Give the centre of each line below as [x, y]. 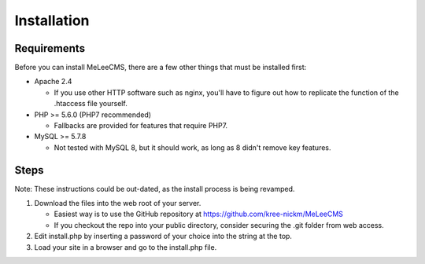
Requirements [50, 48]
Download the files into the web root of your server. [118, 203]
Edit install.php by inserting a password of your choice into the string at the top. [163, 236]
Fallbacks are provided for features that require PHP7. [141, 126]
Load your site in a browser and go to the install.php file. [126, 247]
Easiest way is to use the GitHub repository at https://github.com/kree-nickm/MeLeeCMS [199, 214]
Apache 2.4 [53, 82]
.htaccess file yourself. [91, 104]
